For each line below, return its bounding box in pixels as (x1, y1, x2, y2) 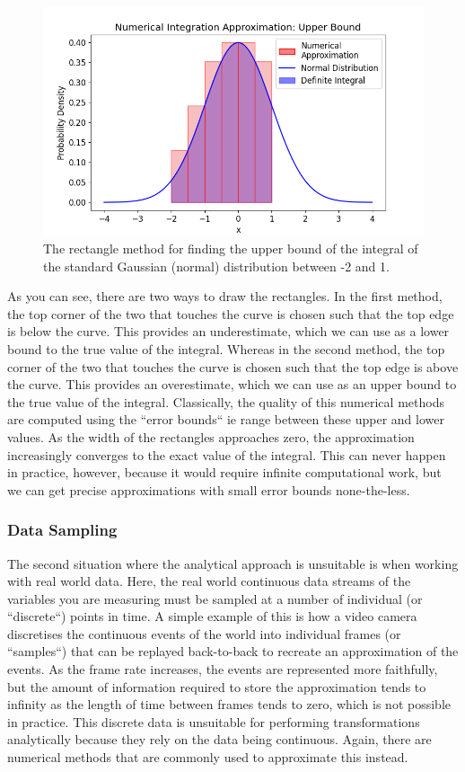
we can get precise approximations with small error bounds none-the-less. (7, 480, 410, 499)
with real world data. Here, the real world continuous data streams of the (7, 572, 411, 590)
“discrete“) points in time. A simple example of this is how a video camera (7, 607, 417, 626)
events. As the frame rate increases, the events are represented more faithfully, (7, 660, 438, 679)
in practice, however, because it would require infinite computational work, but (7, 463, 442, 482)
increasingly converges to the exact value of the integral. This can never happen (7, 445, 446, 464)
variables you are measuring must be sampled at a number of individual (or (7, 589, 423, 608)
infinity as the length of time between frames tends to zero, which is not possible (7, 695, 452, 714)
